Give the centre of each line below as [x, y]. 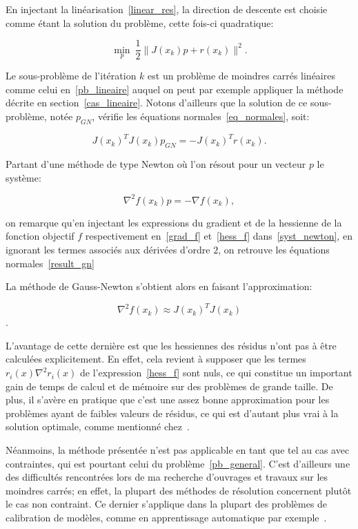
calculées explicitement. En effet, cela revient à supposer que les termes [156, 359]
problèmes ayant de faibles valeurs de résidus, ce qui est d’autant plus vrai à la [172, 413]
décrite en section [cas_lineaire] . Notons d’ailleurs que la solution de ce [157, 103]
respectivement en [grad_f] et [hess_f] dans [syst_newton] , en [219, 236]
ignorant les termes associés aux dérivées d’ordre [108, 249]
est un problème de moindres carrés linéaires [241, 76]
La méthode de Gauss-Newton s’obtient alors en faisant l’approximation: [159, 286]
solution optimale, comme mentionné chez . [98, 426]
